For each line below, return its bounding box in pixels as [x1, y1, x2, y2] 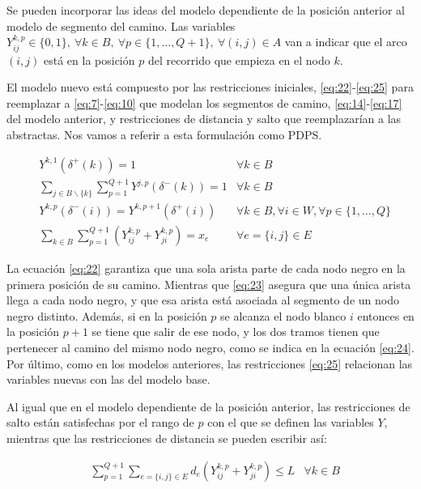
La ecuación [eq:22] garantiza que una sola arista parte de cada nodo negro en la [6, 260, 406, 276]
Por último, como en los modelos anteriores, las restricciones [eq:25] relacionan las [6, 355, 413, 372]
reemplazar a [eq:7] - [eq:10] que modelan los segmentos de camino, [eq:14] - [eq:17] [6, 94, 402, 111]
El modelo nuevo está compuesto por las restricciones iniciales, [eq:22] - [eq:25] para [6, 79, 414, 96]
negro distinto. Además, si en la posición [6, 307, 207, 324]
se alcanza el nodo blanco [220, 307, 347, 324]
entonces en [357, 307, 415, 324]
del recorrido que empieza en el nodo [147, 51, 330, 68]
